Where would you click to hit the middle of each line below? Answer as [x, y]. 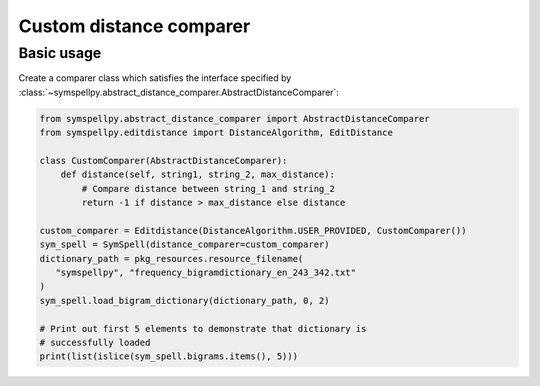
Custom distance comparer [134, 26]
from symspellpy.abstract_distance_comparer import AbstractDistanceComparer [234, 118]
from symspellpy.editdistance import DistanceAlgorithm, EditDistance [216, 133]
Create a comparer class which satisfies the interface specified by [155, 78]
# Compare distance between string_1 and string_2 [208, 188]
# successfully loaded [95, 343]
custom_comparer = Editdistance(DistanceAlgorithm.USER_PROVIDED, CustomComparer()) [253, 230]
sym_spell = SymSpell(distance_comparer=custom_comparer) [184, 244]
